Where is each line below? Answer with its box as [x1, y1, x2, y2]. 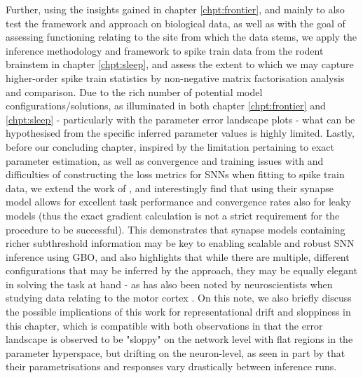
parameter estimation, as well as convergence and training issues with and [6, 153, 324, 168]
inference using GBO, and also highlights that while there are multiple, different [6, 249, 350, 264]
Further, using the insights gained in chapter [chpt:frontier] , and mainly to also [6, 2, 345, 16]
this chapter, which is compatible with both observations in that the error [6, 318, 323, 332]
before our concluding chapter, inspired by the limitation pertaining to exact [6, 139, 334, 154]
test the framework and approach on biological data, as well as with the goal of [6, 15, 345, 30]
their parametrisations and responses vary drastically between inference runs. [6, 359, 337, 374]
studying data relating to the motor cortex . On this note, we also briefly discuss [6, 290, 352, 305]
